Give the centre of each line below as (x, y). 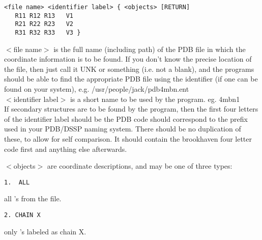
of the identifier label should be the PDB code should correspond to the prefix (126, 118)
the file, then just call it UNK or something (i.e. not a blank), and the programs (129, 69)
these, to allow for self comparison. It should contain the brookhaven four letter (128, 138)
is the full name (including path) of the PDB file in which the (150, 49)
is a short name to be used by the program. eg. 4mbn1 (155, 99)
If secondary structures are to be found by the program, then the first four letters (131, 109)
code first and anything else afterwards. (66, 149)
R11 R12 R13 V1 (44, 16)
